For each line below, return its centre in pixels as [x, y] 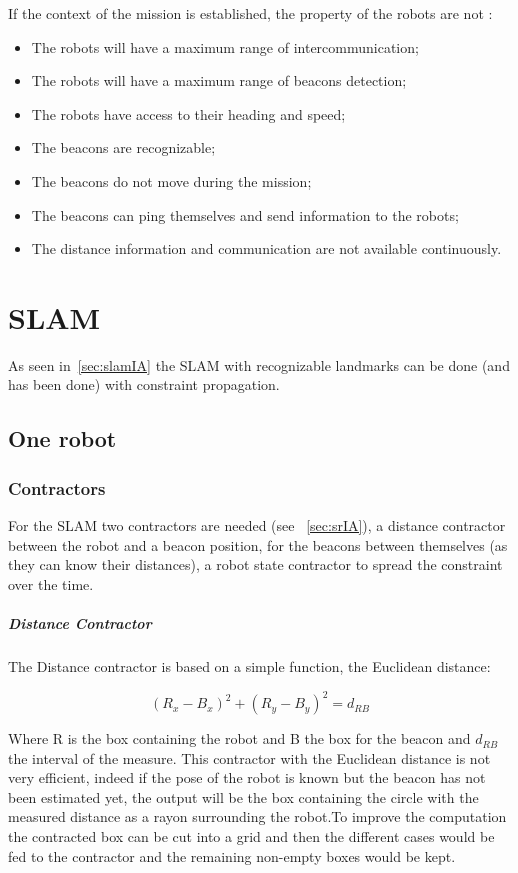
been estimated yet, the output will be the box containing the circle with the [243, 796]
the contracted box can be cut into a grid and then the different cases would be [251, 836]
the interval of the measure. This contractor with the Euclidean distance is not [249, 757]
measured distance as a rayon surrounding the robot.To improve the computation [257, 816]
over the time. [51, 583]
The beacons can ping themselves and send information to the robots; [245, 214]
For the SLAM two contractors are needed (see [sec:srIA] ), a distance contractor [257, 525]
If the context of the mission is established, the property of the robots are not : [250, 13]
